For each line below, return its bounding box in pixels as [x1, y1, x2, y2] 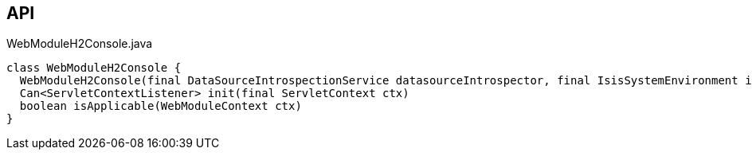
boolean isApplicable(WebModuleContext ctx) [19, 99, 302, 113]
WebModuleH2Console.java [6, 37, 153, 51]
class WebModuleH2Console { [6, 61, 182, 75]
